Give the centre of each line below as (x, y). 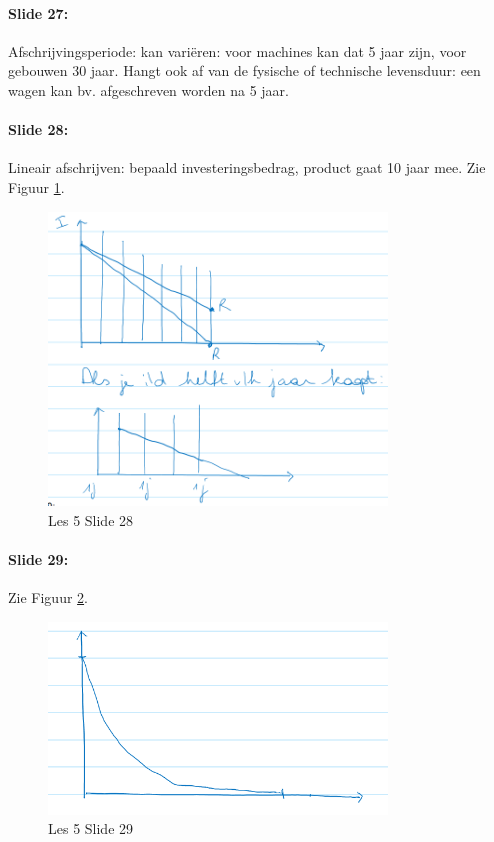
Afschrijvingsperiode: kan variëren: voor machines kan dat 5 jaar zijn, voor (237, 50)
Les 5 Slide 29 (91, 828)
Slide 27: (38, 12)
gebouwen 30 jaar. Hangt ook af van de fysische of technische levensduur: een (244, 70)
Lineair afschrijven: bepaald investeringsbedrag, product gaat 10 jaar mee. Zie (247, 167)
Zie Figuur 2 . (48, 597)
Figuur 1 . (36, 186)
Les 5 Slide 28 (91, 519)
